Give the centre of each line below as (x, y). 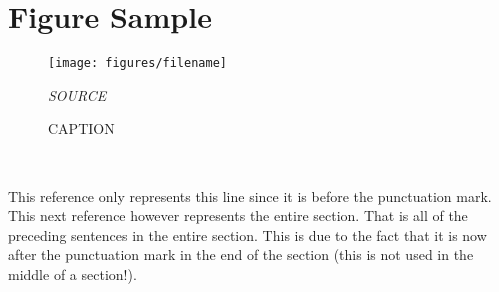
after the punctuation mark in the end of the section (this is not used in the (241, 254)
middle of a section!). (72, 273)
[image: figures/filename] (137, 63)
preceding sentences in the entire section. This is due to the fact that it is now (247, 234)
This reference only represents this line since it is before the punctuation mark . (250, 195)
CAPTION (81, 128)
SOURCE (77, 94)
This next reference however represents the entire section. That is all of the (238, 215)
